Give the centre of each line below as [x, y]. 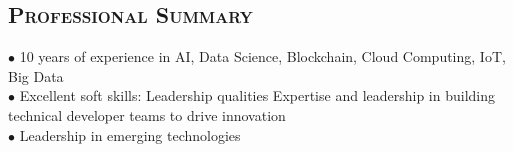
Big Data [36, 75]
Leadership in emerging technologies [130, 134]
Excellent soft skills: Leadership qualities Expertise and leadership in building [257, 95]
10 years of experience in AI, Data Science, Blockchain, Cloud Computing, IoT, [262, 56]
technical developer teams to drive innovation [147, 114]
